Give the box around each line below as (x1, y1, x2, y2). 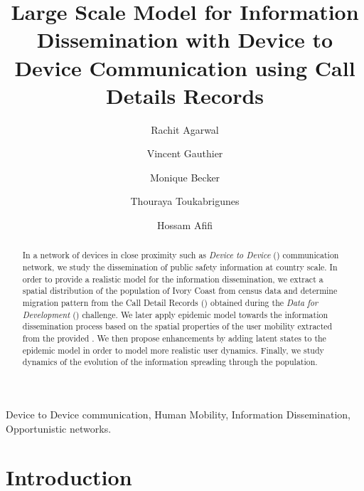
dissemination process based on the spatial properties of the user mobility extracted (22, 320, 333, 332)
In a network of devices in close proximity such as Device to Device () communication (22, 249, 339, 261)
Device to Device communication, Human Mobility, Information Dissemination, (6, 407, 350, 422)
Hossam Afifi (157, 218, 213, 233)
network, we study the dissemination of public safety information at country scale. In (22, 261, 338, 273)
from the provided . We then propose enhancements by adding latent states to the (22, 332, 326, 344)
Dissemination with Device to (36, 25, 333, 54)
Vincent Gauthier (146, 146, 223, 161)
